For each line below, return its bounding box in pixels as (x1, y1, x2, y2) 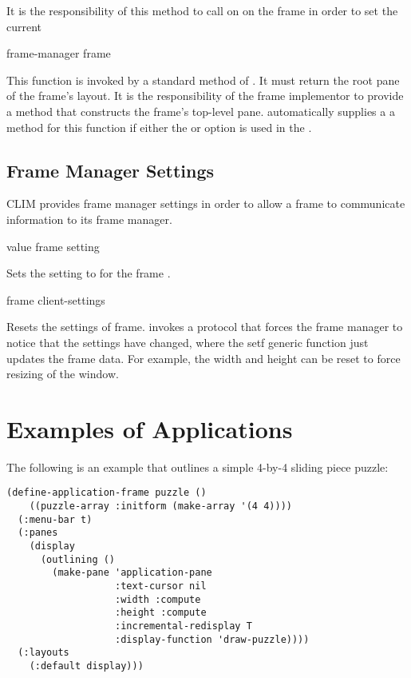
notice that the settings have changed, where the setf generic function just (6, 333, 369, 350)
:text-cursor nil (115, 580, 207, 592)
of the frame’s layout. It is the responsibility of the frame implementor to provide (6, 87, 404, 104)
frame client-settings (6, 291, 105, 308)
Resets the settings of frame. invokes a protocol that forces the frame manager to (6, 318, 403, 335)
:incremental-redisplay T (115, 620, 252, 632)
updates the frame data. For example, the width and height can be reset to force (6, 349, 401, 366)
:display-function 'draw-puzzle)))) (115, 633, 310, 645)
